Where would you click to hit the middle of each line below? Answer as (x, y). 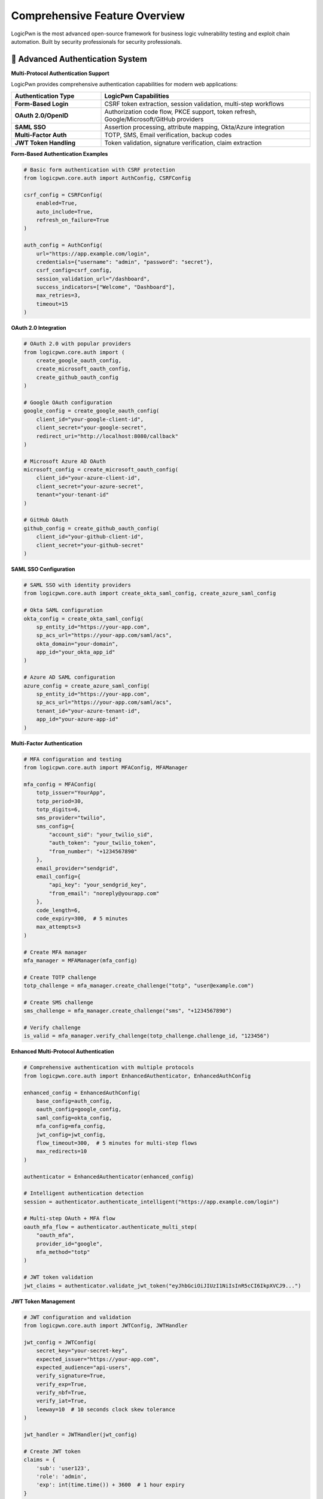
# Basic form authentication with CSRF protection (100, 170)
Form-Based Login (42, 104)
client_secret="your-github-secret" (90, 545)
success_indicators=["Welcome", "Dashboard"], (106, 287)
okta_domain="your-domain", (77, 644)
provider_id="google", (69, 1244)
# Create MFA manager (55, 952)
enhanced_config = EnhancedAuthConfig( (82, 1092)
